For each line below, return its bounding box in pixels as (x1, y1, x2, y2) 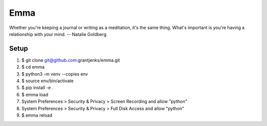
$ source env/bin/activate (21, 78, 74, 84)
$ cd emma (21, 64, 44, 70)
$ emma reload (21, 112, 52, 118)
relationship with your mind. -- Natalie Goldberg (9, 31, 107, 37)
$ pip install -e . (21, 85, 54, 91)
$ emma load (21, 92, 48, 97)
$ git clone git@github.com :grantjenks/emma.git (21, 57, 120, 63)
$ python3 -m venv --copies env (21, 71, 89, 77)
